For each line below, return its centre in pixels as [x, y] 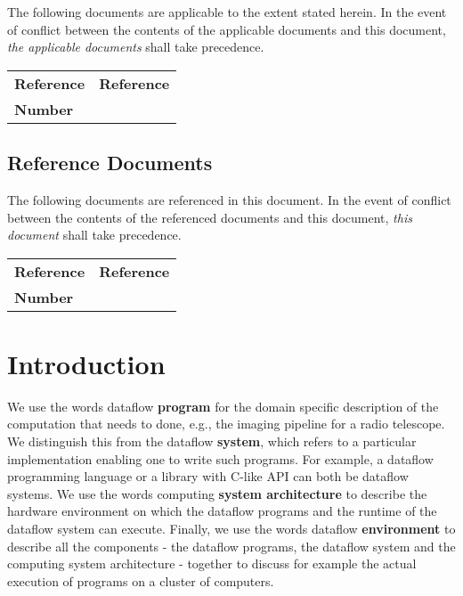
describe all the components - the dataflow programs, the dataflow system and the [231, 546]
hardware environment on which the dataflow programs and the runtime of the [222, 511]
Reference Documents [110, 163]
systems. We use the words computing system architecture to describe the [217, 493]
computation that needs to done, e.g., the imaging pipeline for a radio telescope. [226, 424]
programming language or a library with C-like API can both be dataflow [208, 476]
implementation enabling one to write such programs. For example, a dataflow [220, 458]
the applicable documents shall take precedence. [136, 47]
